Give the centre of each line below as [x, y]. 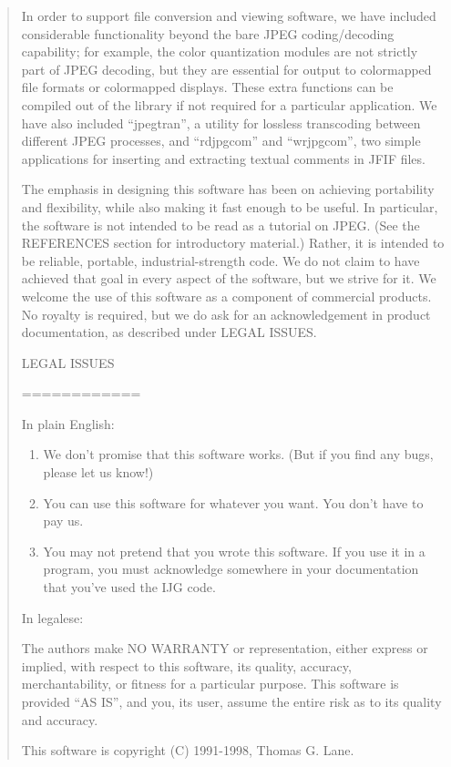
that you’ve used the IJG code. [129, 587]
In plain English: [68, 423]
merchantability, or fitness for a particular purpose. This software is [210, 684]
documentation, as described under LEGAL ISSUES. [169, 332]
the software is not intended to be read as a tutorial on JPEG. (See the [220, 225]
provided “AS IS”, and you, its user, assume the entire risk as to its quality [231, 701]
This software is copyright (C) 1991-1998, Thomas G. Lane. [188, 750]
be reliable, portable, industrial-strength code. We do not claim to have [220, 260]
